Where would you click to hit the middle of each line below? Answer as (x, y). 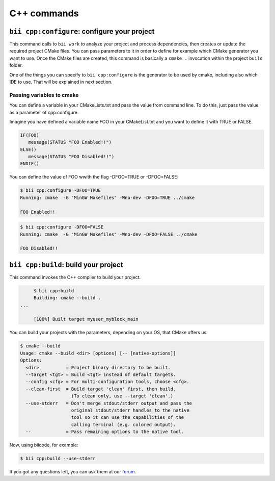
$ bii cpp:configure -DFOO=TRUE (61, 191)
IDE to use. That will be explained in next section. (61, 82)
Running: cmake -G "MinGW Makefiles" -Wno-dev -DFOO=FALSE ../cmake (109, 234)
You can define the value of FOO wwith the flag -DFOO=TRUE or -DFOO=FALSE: (94, 177)
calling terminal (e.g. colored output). (123, 424)
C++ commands (44, 13)
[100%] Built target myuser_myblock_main (86, 319)
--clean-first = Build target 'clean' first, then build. (101, 389)
